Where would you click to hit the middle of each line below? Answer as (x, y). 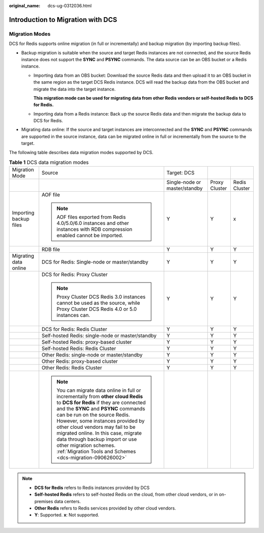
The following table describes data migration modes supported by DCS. (81, 152)
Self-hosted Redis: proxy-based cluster (87, 342)
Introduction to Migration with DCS (63, 20)
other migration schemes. (86, 445)
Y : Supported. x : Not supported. (67, 515)
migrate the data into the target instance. (75, 89)
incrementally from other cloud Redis (100, 397)
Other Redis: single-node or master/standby (92, 355)
